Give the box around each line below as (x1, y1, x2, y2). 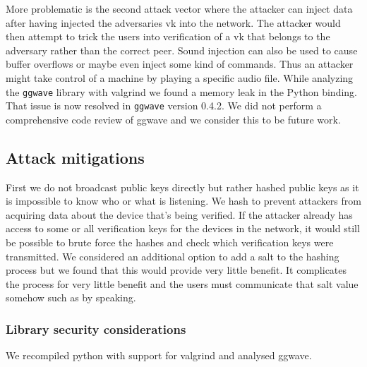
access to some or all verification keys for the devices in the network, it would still (6, 221, 360, 236)
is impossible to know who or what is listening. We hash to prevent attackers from (6, 193, 361, 208)
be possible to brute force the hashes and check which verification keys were (6, 235, 334, 250)
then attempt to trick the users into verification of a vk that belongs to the (6, 29, 330, 44)
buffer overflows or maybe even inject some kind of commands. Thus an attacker (6, 56, 354, 71)
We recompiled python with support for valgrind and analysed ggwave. (6, 348, 312, 363)
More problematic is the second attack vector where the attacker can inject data (6, 1, 353, 16)
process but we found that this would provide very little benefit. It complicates (6, 263, 347, 277)
